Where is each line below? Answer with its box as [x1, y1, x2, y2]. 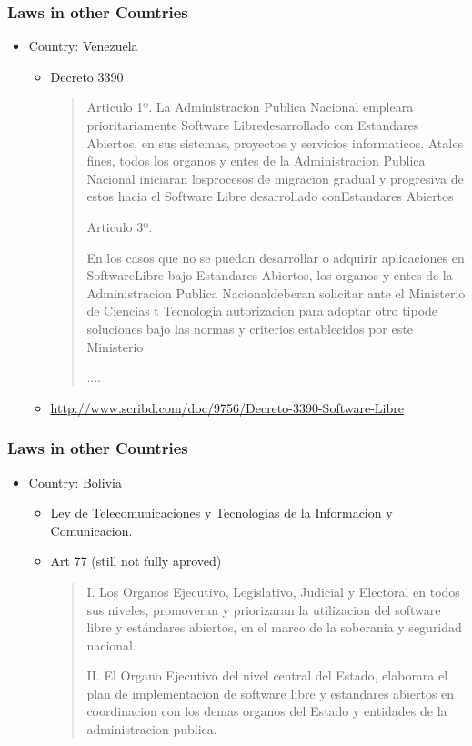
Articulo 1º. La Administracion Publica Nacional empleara [86, 97, 414, 116]
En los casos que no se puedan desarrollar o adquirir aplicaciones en [86, 247, 465, 267]
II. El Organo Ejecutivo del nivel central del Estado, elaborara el [86, 666, 448, 685]
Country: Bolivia [28, 472, 122, 491]
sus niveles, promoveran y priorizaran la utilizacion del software [86, 600, 441, 619]
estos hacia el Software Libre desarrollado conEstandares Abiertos [86, 186, 454, 206]
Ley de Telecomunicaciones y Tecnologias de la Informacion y [50, 503, 393, 522]
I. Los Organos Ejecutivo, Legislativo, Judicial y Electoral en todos [86, 581, 460, 600]
